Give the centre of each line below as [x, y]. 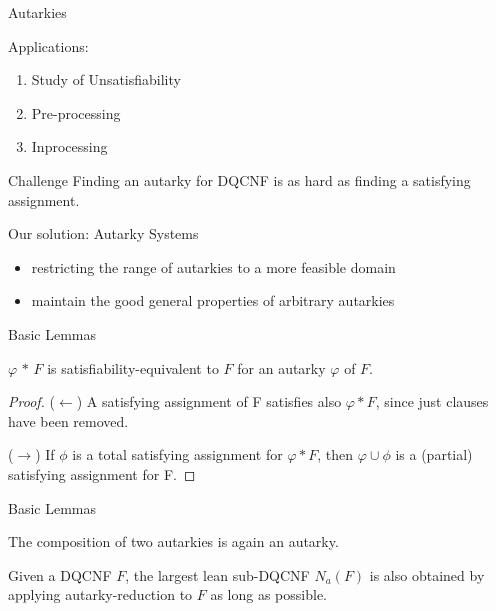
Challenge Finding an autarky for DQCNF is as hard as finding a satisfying [239, 179]
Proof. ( [31, 401]
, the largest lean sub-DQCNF [217, 574]
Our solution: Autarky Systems [103, 233]
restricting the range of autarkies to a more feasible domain [213, 266]
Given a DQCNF [60, 574]
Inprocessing [69, 146]
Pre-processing [76, 112]
